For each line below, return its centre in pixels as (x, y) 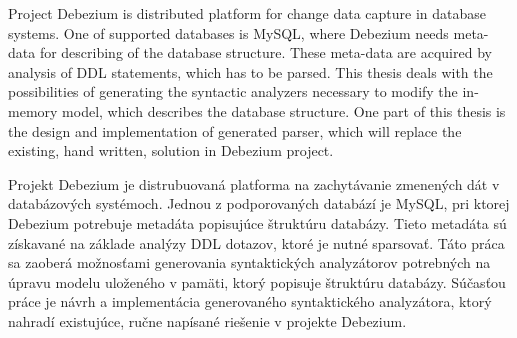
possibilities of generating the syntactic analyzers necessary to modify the (233, 91)
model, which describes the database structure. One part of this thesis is (284, 110)
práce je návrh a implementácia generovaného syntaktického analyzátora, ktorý (250, 301)
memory (33, 110)
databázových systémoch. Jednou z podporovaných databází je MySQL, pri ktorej (259, 203)
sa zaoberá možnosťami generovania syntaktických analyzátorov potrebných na (249, 262)
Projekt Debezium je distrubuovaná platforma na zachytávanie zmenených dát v (254, 183)
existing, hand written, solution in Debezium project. (171, 150)
